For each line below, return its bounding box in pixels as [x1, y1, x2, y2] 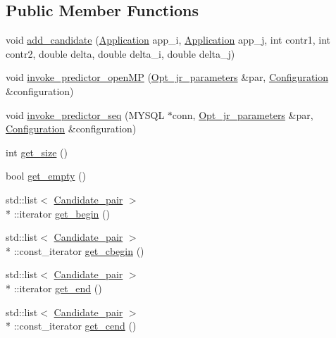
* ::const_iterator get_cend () [6, 318, 137, 333]
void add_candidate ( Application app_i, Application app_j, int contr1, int [6, 32, 331, 47]
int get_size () [6, 144, 68, 159]
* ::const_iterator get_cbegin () [6, 243, 144, 258]
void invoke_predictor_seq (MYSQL [6, 107, 165, 122]
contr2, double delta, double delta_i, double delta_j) [6, 46, 235, 61]
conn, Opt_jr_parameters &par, [172, 107, 313, 122]
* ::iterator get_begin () [6, 206, 110, 220]
